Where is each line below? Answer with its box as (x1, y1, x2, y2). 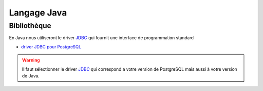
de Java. (22, 73, 40, 78)
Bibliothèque (9, 21, 51, 30)
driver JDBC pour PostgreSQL (21, 44, 81, 49)
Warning (22, 57, 40, 63)
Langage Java (9, 7, 67, 18)
